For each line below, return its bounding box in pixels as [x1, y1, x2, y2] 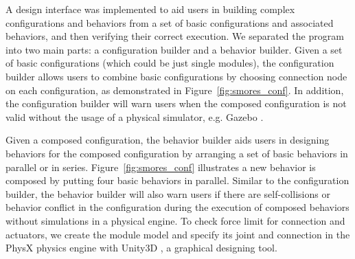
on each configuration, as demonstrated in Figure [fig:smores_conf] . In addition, [5, 82, 344, 97]
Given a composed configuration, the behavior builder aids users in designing [5, 133, 330, 147]
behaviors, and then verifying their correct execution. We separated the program [5, 29, 344, 43]
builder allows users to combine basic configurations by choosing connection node [5, 69, 347, 83]
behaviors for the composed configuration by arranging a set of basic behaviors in [5, 146, 348, 160]
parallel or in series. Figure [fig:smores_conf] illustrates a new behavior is [5, 159, 316, 174]
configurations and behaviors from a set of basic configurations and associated [5, 15, 334, 30]
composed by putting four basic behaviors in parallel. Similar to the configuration [5, 173, 350, 188]
